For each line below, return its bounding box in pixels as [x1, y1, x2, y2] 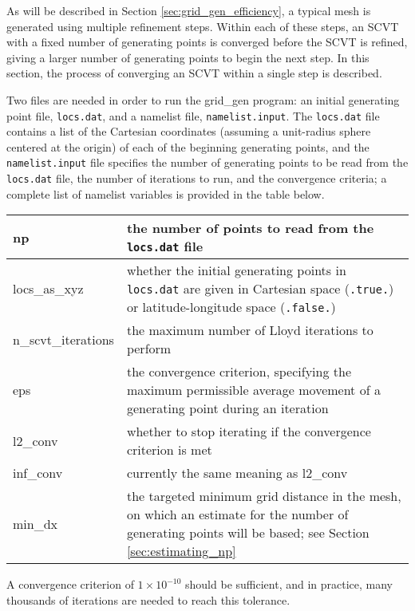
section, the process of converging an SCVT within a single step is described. [6, 65, 382, 81]
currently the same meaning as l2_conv [126, 463, 348, 483]
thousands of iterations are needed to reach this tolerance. [6, 591, 290, 608]
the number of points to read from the [126, 219, 374, 238]
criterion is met [126, 440, 212, 459]
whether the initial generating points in [126, 261, 346, 280]
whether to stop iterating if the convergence [126, 422, 371, 441]
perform [126, 339, 172, 358]
